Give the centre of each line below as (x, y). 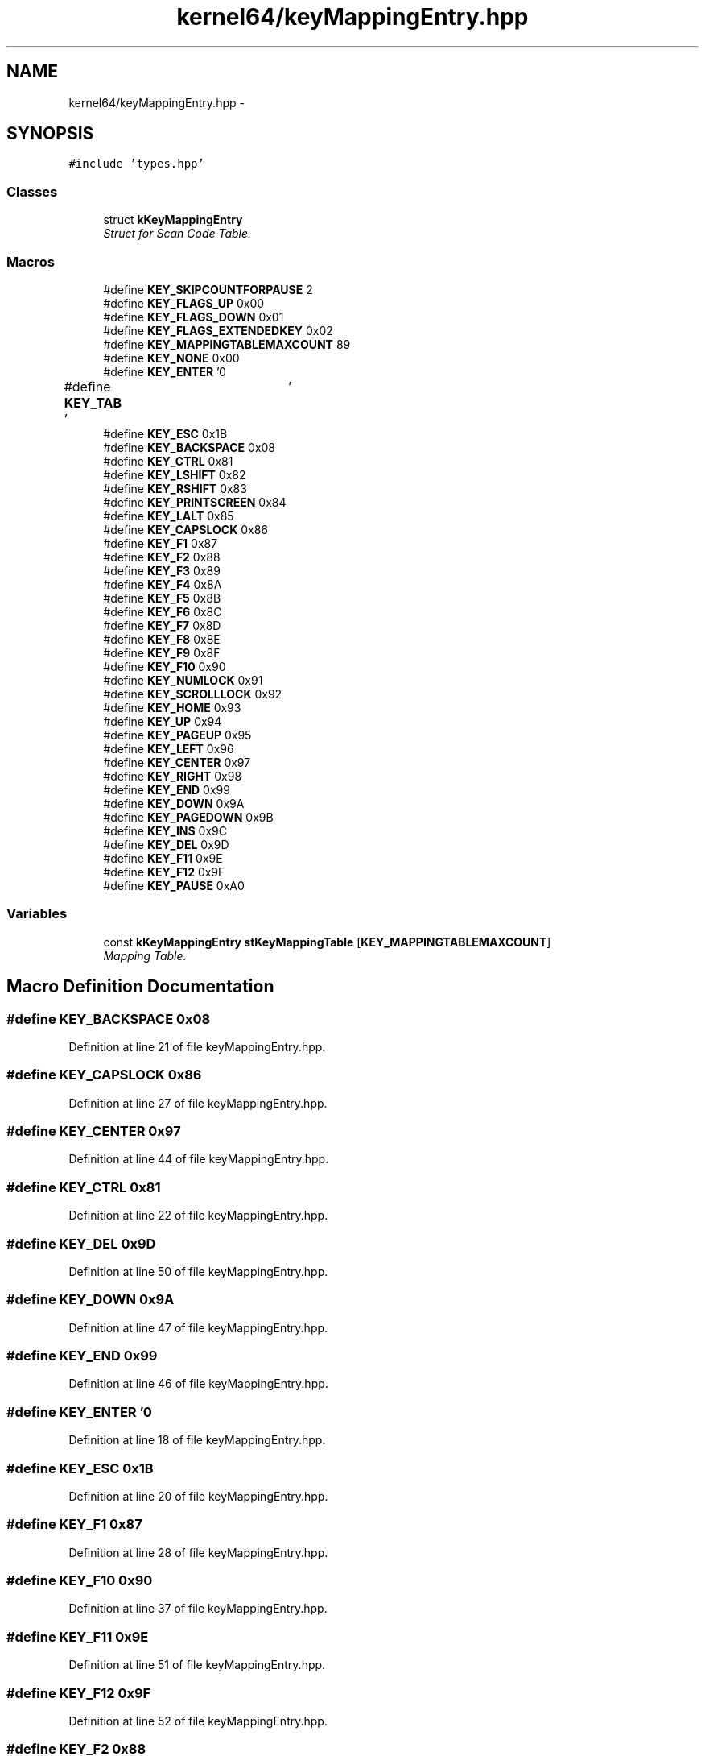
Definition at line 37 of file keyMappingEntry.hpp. (198, 1609)
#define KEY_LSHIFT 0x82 (175, 474)
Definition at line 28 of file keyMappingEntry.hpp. (198, 1552)
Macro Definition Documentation (140, 987)
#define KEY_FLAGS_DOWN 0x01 (194, 317)
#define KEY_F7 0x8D (162, 625)
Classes (32, 191)
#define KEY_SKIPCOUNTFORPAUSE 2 (208, 289)
